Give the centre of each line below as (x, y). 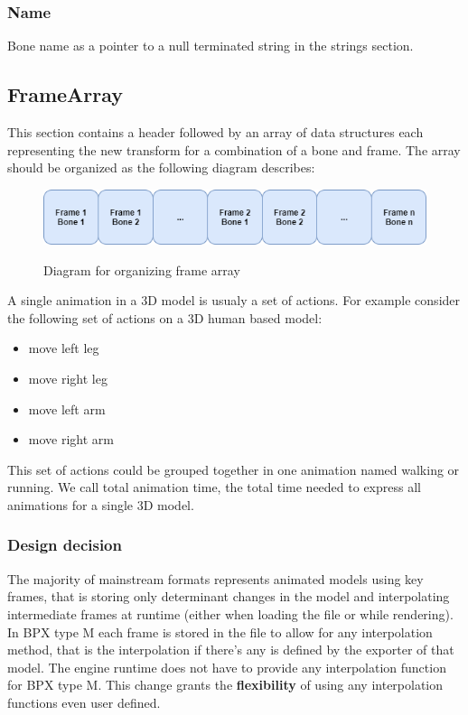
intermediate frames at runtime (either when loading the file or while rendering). (230, 613)
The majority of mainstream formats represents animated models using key (215, 578)
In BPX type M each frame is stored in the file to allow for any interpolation (220, 631)
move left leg (64, 348)
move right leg (68, 378)
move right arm (71, 439)
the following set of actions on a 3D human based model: (165, 317)
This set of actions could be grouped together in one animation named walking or (234, 469)
